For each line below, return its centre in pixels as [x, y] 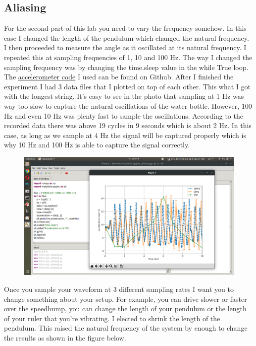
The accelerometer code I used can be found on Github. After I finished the [119, 77]
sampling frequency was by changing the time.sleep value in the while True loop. [126, 67]
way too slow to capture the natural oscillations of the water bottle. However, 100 [128, 105]
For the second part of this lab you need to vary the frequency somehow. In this [125, 28]
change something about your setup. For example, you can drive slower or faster [126, 299]
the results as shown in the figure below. [65, 337]
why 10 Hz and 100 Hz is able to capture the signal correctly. [97, 145]
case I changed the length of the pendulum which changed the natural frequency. [127, 37]
